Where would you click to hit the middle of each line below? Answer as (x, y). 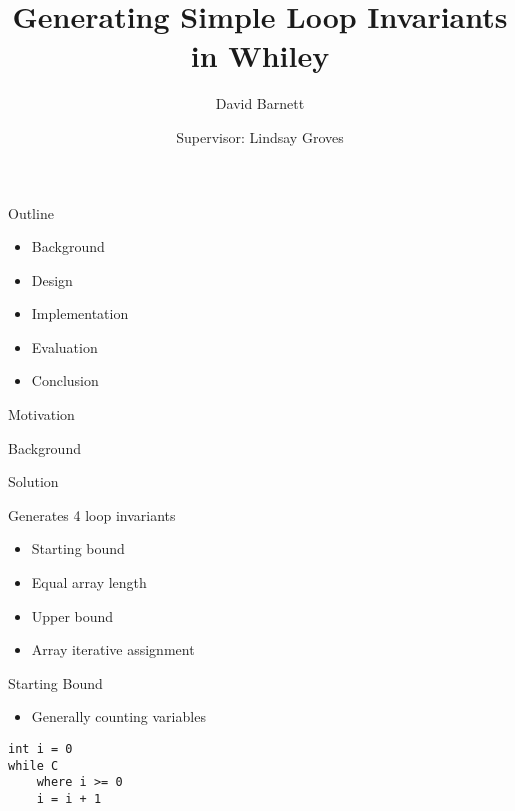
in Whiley (260, 55)
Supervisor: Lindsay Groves (260, 136)
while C (33, 765)
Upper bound (72, 615)
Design (52, 279)
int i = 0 (40, 749)
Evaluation (64, 346)
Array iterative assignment (113, 649)
